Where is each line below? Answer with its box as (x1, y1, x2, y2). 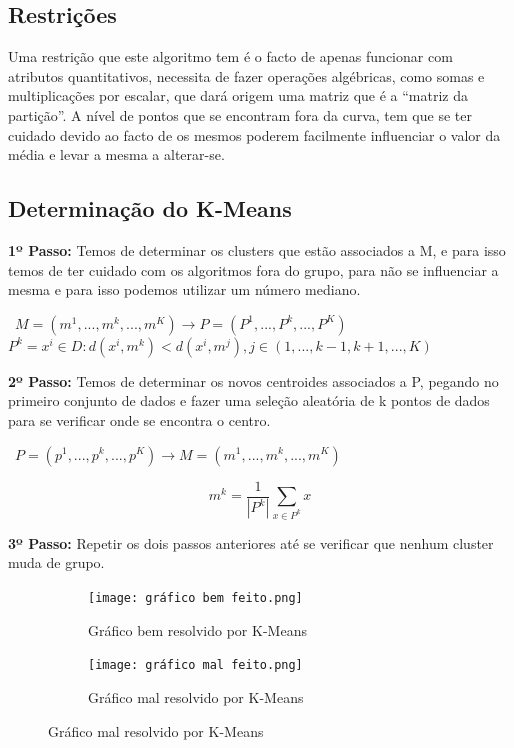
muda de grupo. (8, 552, 105, 573)
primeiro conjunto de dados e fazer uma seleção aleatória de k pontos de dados (8, 390, 490, 411)
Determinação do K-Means (8, 193, 292, 224)
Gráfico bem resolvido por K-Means (88, 619, 307, 640)
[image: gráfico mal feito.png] (88, 658, 303, 673)
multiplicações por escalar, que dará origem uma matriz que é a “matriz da (8, 85, 469, 106)
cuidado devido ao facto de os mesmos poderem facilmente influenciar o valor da (8, 124, 501, 145)
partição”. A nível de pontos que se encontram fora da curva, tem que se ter (8, 104, 472, 125)
